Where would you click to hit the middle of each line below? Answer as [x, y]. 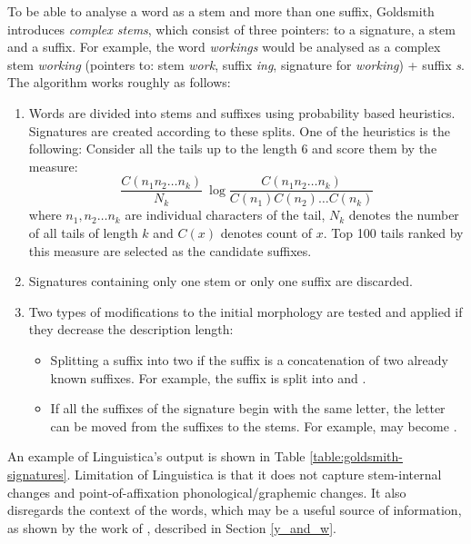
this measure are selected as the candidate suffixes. [170, 250]
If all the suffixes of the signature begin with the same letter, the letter [248, 408]
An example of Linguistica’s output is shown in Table [156, 456]
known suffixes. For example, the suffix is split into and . [208, 377]
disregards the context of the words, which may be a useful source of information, [235, 510]
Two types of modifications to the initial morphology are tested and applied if [246, 311]
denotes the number [404, 215]
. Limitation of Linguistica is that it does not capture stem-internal [254, 474]
